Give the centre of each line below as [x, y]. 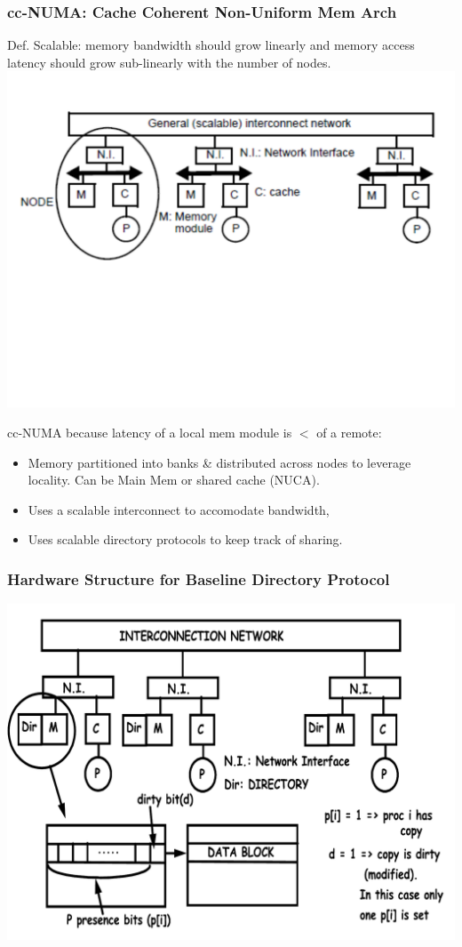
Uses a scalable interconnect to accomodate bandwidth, [179, 509]
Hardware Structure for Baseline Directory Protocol [199, 578]
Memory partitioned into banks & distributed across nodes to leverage [219, 462]
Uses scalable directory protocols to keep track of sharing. [185, 539]
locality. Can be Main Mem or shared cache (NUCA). [174, 480]
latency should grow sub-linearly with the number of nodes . [169, 62]
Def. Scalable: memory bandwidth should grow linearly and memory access [211, 45]
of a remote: [349, 432]
